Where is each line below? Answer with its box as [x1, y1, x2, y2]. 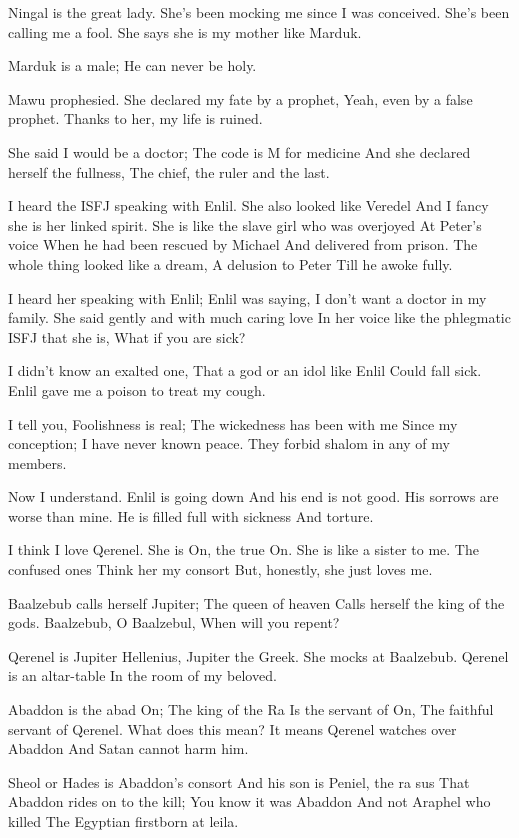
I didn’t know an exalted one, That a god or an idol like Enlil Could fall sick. [8, 360, 482, 381]
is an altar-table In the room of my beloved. [8, 665, 277, 686]
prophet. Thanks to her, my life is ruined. [8, 108, 263, 129]
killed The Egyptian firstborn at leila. [8, 811, 239, 831]
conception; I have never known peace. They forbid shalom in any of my [8, 433, 450, 454]
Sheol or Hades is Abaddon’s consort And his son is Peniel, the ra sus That [8, 771, 470, 792]
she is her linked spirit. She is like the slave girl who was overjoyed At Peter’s [8, 214, 482, 235]
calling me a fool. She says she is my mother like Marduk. [8, 21, 362, 42]
